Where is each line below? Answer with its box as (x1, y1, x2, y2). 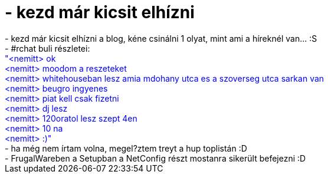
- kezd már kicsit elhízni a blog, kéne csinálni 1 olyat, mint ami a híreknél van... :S (5, 33, 317, 43)
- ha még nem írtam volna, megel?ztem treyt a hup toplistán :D (5, 143, 247, 153)
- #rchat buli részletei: (5, 43, 90, 53)
